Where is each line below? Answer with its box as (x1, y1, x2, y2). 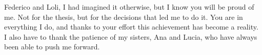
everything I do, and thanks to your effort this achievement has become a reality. (4, 21, 258, 32)
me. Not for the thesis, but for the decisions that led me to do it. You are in (4, 11, 243, 22)
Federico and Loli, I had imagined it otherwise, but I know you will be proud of (4, 2, 254, 12)
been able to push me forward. (4, 41, 100, 52)
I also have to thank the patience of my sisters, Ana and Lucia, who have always (4, 31, 257, 42)
